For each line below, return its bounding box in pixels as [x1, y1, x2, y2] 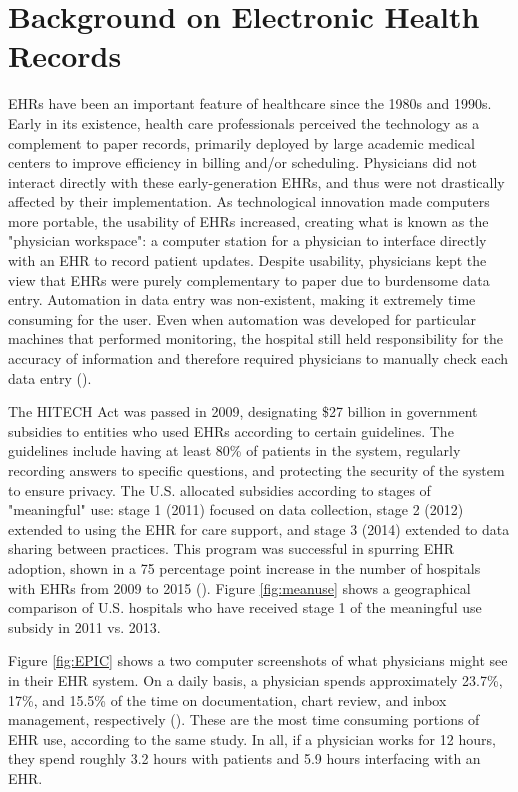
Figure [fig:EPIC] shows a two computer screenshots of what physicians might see [8, 650, 508, 671]
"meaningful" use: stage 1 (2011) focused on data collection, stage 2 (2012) [8, 499, 464, 520]
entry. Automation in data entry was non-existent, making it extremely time [8, 289, 476, 310]
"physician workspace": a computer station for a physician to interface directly [8, 230, 487, 251]
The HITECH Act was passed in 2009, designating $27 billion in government [8, 401, 478, 422]
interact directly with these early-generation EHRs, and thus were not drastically [8, 171, 505, 192]
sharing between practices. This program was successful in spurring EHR [8, 538, 455, 559]
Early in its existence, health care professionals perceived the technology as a [8, 112, 480, 133]
